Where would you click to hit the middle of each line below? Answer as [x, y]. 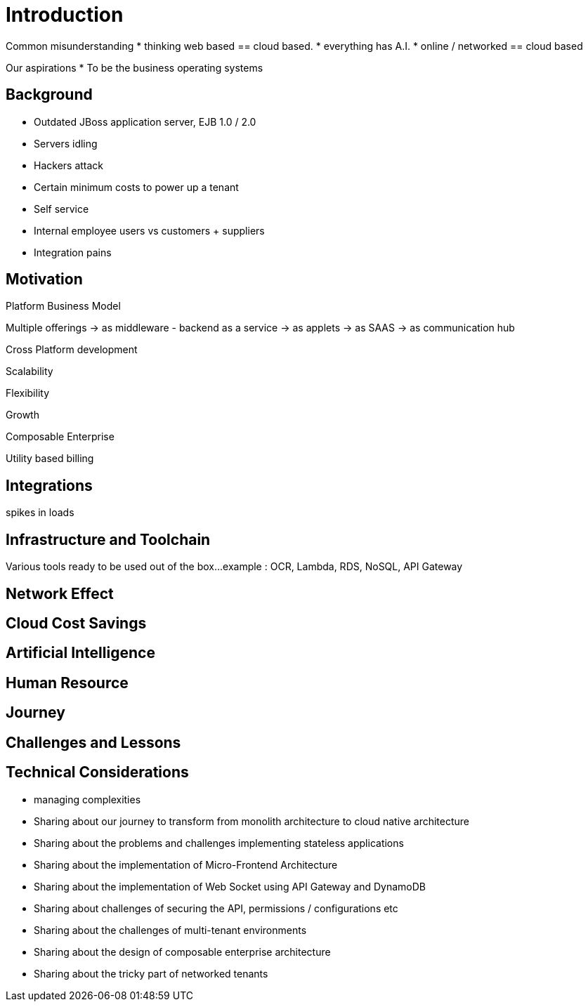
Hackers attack [69, 165]
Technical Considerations [97, 772]
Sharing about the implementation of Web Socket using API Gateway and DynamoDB [230, 886]
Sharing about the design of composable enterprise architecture [182, 952]
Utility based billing [50, 459]
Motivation [44, 279]
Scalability [30, 371]
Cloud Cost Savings [76, 623]
